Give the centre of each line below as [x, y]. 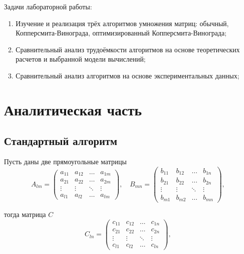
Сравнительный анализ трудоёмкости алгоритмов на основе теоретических [128, 49]
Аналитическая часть [73, 109]
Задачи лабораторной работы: [48, 6]
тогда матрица [25, 214]
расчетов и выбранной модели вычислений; [81, 59]
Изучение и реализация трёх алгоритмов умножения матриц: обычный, [122, 23]
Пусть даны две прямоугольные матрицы [65, 162]
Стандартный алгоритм [61, 141]
